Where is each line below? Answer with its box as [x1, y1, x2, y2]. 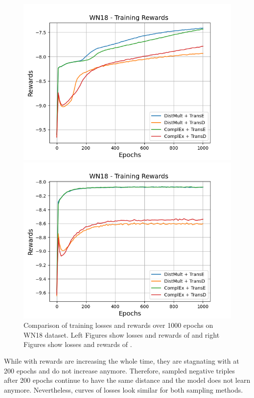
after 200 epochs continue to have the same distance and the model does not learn [4, 375, 251, 385]
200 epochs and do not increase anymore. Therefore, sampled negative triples [4, 365, 235, 375]
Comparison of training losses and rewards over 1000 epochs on [23, 320, 213, 330]
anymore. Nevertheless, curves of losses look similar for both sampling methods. [4, 384, 243, 395]
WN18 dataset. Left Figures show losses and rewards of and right [23, 329, 220, 340]
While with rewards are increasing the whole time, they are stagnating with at [4, 355, 239, 366]
